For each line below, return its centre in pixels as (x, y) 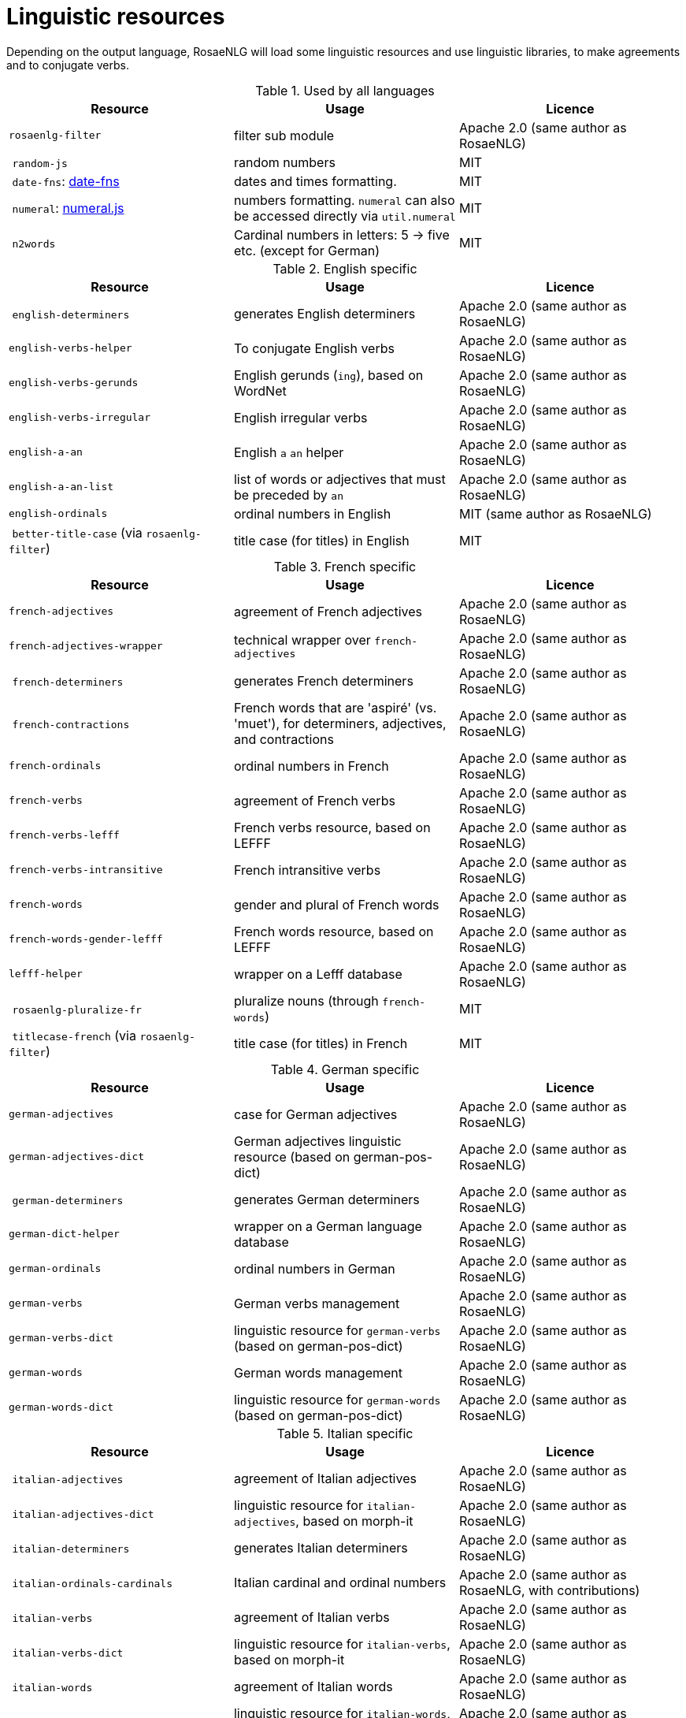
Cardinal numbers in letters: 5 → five (341, 234)
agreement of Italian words (313, 1686)
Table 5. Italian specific (345, 1433)
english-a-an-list (61, 487)
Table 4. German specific (345, 1069)
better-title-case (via (77, 532)
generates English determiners (324, 313)
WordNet (260, 390)
